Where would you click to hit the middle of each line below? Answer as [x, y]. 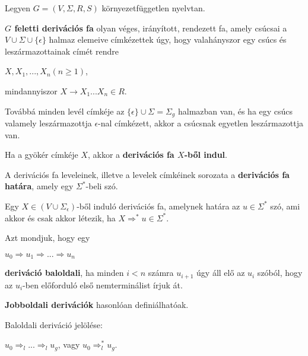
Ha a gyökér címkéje [42, 155]
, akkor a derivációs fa [131, 155]
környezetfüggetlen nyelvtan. [153, 8]
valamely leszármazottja [48, 123]
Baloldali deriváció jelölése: [54, 324]
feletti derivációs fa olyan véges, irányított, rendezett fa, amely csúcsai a [151, 28]
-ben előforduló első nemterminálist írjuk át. [103, 285]
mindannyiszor [31, 90]
